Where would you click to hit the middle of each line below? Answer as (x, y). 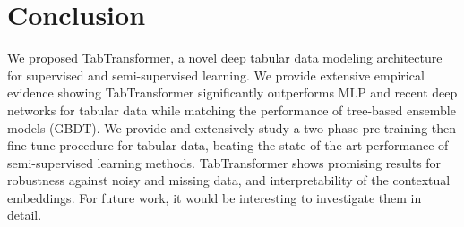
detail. (25, 215)
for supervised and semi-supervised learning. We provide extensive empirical (216, 75)
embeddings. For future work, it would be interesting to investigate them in (215, 197)
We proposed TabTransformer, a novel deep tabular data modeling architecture (225, 58)
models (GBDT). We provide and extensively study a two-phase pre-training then (232, 127)
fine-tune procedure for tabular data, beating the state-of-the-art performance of (228, 145)
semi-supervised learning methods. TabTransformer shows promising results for (224, 162)
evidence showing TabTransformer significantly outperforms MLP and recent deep (232, 92)
